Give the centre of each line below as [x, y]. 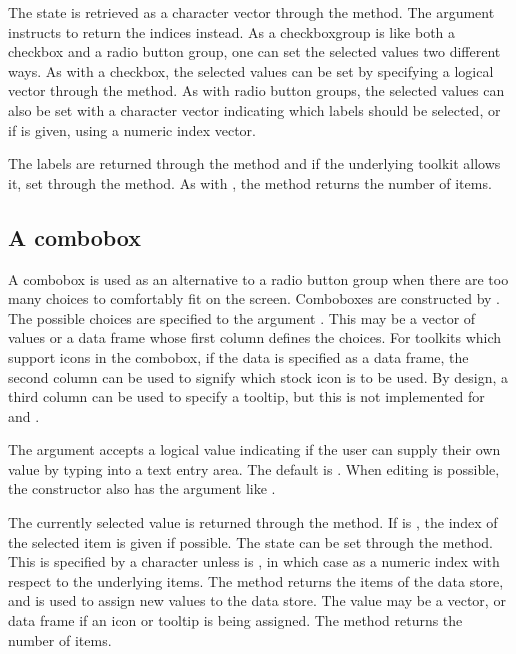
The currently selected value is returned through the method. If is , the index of [253, 522]
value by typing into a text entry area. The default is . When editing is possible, [254, 468]
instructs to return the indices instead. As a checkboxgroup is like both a [232, 31]
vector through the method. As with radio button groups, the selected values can [256, 90]
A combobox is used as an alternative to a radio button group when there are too [258, 278]
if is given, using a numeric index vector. [132, 129]
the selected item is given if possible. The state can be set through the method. [251, 541]
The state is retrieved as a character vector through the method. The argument [251, 12]
